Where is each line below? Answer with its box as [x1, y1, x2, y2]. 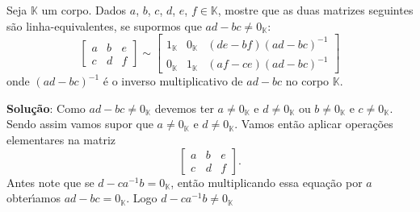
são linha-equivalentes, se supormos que [6, 17, 202, 34]
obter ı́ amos [6, 189, 61, 206]
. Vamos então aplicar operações [234, 115, 393, 132]
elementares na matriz [6, 131, 116, 148]
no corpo [285, 73, 330, 89]
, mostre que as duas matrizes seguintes [217, 2, 414, 18]
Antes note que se [6, 173, 94, 190]
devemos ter [154, 99, 214, 116]
